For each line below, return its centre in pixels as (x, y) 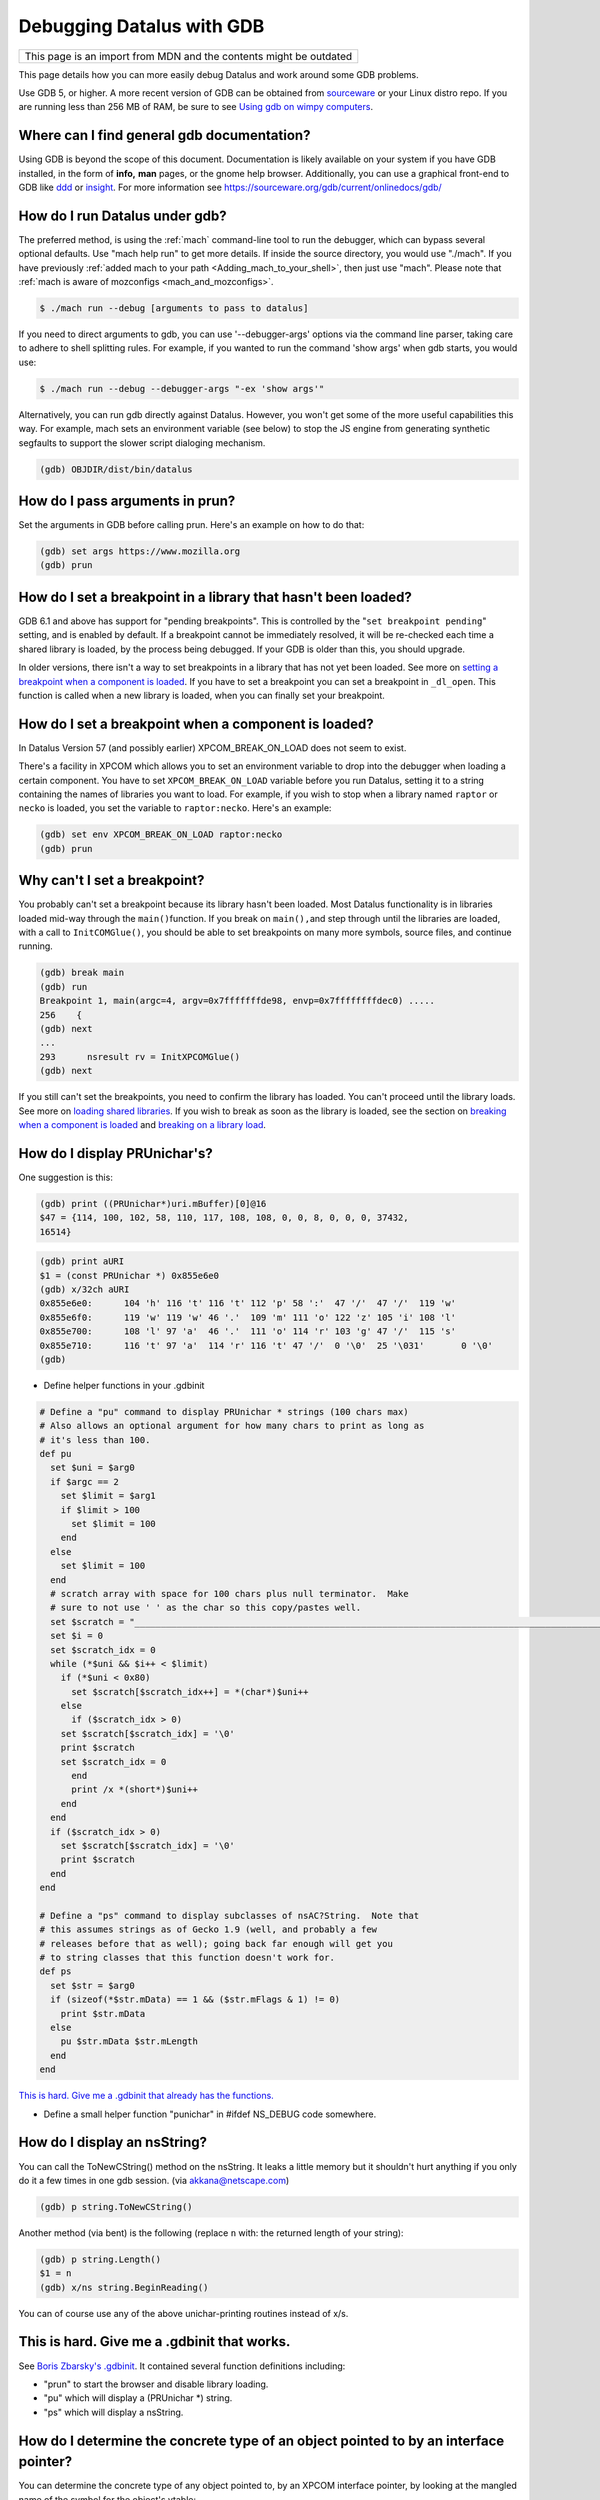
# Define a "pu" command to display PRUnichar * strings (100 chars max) (224, 1411)
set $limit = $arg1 (108, 1496)
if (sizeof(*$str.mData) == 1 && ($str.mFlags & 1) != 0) (195, 1999)
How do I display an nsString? (113, 2142)
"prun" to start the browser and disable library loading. (156, 2384)
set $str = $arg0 (92, 1985)
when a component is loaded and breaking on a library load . (142, 1124)
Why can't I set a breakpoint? (111, 880)
